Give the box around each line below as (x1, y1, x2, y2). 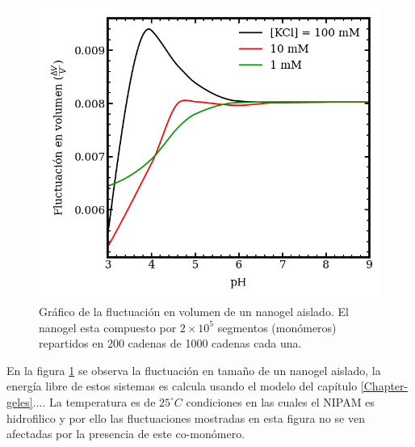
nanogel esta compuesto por (39, 318, 177, 335)
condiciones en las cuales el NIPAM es (186, 393, 375, 410)
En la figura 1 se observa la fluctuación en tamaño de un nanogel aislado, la (6, 361, 381, 378)
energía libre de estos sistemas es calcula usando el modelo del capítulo (6, 377, 358, 394)
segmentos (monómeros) (217, 318, 337, 335)
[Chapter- (360, 377, 409, 394)
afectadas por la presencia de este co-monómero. (6, 425, 245, 442)
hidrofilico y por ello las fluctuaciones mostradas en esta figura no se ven (6, 409, 365, 426)
